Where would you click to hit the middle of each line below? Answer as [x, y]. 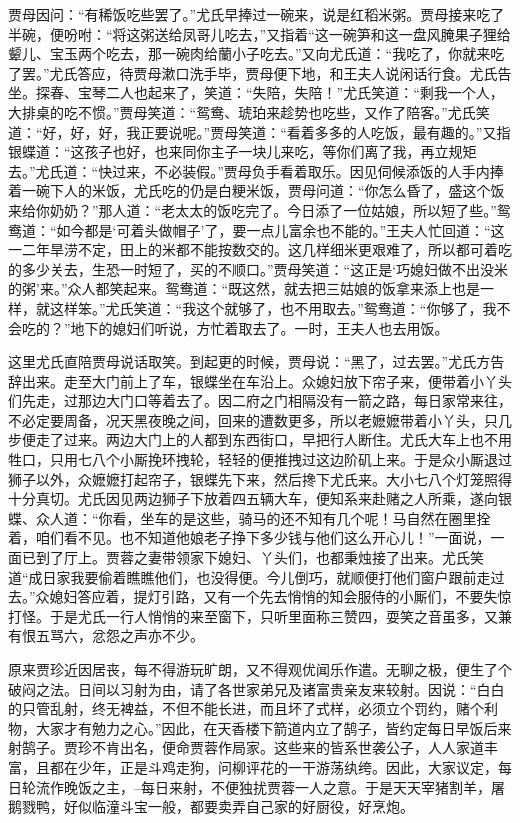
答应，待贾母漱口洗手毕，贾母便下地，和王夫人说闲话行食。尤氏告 [294, 72]
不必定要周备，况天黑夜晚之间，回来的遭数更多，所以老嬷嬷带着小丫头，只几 [260, 419]
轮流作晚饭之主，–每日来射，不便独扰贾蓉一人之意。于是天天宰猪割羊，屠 [263, 786]
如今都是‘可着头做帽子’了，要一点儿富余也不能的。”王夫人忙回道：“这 [280, 229]
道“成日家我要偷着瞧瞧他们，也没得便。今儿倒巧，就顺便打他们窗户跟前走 [249, 576]
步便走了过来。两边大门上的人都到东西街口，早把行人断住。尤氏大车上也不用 [260, 439]
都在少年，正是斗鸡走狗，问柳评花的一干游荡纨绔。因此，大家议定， [273, 766]
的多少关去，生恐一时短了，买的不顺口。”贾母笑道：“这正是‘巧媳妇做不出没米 [258, 268]
